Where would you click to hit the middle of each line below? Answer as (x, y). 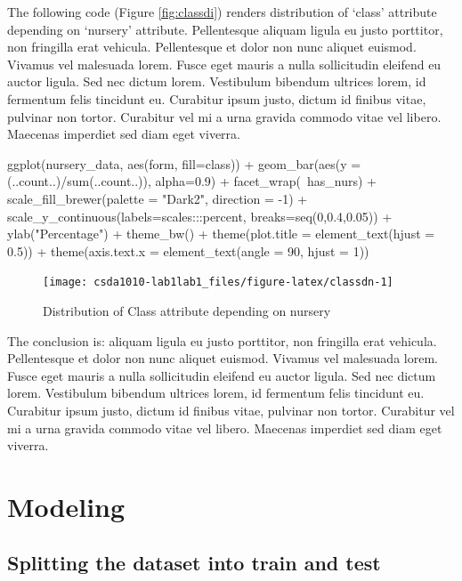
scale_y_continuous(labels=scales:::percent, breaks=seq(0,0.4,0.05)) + (200, 216)
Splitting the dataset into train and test (194, 563)
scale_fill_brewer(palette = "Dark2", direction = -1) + (158, 198)
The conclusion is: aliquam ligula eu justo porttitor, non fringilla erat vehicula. (222, 340)
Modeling (66, 506)
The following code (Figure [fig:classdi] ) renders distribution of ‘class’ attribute (222, 12)
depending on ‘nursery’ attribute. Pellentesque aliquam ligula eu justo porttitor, (225, 29)
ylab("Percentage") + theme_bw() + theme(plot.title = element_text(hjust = (221, 234)
